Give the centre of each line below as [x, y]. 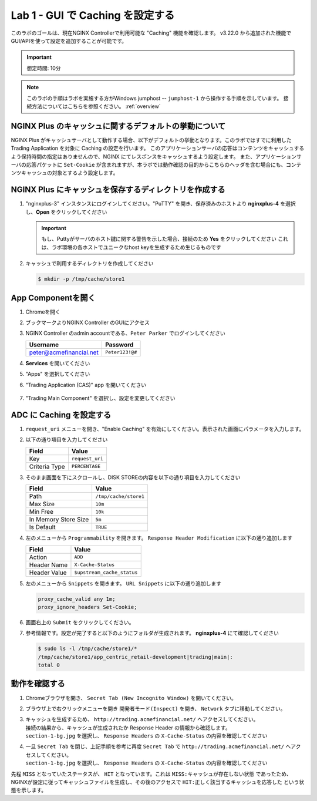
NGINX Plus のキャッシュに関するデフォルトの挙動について [118, 126]
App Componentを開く [53, 297]
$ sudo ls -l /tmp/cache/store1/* [87, 649]
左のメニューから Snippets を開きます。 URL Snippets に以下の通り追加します [123, 583]
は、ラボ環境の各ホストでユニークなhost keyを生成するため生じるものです [131, 247]
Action [38, 557]
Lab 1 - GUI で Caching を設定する [93, 15]
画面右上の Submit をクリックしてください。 [80, 622]
